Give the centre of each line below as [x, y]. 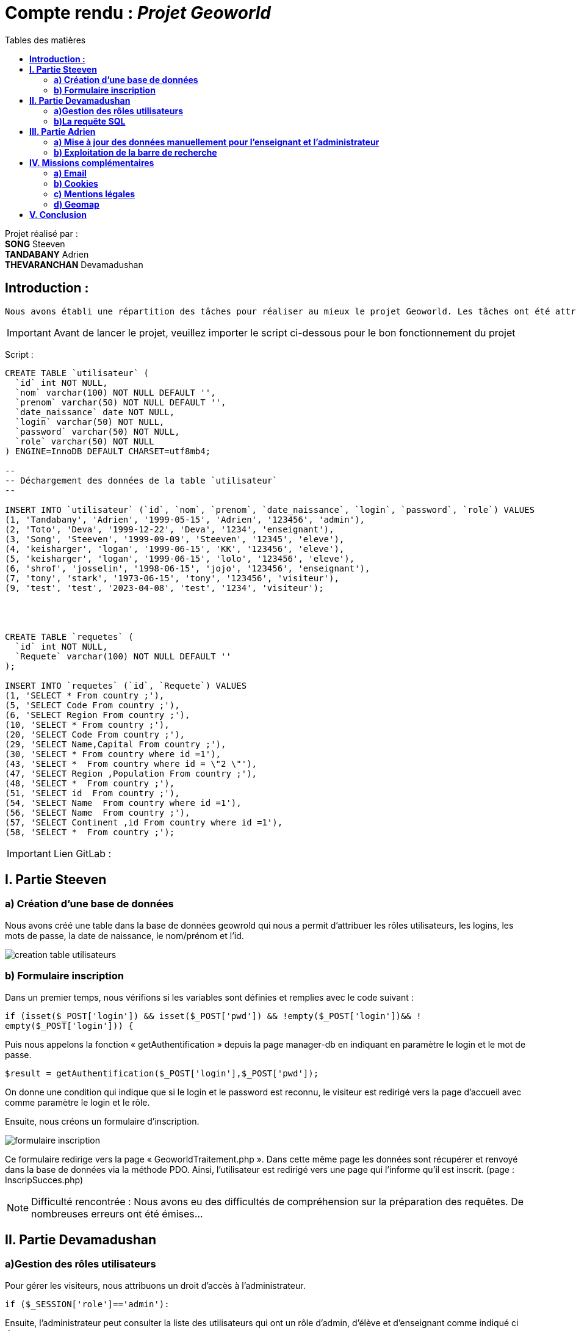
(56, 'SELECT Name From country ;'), [98, 812]
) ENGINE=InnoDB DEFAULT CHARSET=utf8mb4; [108, 451]
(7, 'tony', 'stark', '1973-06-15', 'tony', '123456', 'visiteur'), [172, 578]
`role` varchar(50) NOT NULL [85, 441]
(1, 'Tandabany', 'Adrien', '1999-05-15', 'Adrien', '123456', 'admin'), [185, 519]
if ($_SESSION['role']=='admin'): [87, 1304]
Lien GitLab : [82, 853]
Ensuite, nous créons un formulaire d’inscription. [102, 1121]
